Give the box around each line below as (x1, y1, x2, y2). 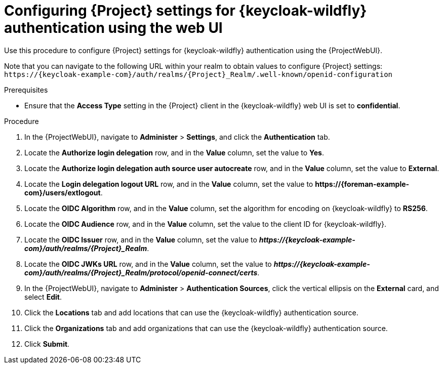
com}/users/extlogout (24, 188, 101, 197)
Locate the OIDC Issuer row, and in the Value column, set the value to (24, 235, 257, 244)
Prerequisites (4, 85, 48, 94)
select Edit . (24, 292, 62, 301)
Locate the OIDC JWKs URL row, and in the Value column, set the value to (24, 259, 272, 268)
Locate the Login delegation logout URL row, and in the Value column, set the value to (24, 179, 313, 188)
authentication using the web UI (4, 19, 223, 36)
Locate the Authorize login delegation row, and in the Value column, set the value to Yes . (24, 148, 324, 157)
